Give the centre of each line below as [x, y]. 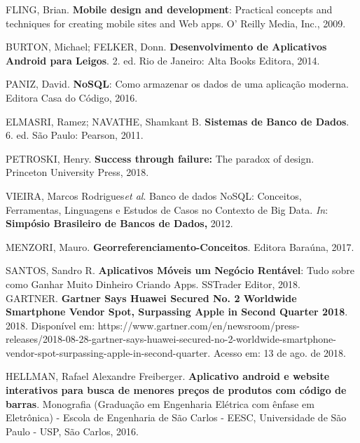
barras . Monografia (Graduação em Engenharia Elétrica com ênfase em [160, 403]
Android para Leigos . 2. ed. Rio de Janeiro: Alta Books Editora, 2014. [163, 60]
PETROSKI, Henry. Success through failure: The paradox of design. [160, 158]
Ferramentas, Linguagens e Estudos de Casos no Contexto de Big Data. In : [167, 209]
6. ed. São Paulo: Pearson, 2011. [75, 135]
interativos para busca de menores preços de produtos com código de [176, 390]
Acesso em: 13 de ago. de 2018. [279, 352]
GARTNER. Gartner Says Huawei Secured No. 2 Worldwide [151, 298]
